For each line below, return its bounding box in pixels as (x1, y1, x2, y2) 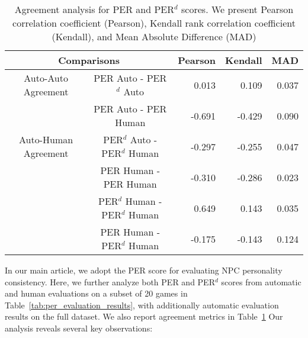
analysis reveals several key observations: (5, 321, 153, 334)
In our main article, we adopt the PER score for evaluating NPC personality (5, 264, 283, 276)
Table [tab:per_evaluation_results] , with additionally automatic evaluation (5, 298, 279, 311)
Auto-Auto (24, 71, 68, 85)
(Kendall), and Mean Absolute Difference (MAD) (52, 30, 256, 43)
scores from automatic (221, 275, 301, 288)
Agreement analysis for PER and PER (14, 2, 174, 16)
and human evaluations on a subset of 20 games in (5, 287, 188, 300)
